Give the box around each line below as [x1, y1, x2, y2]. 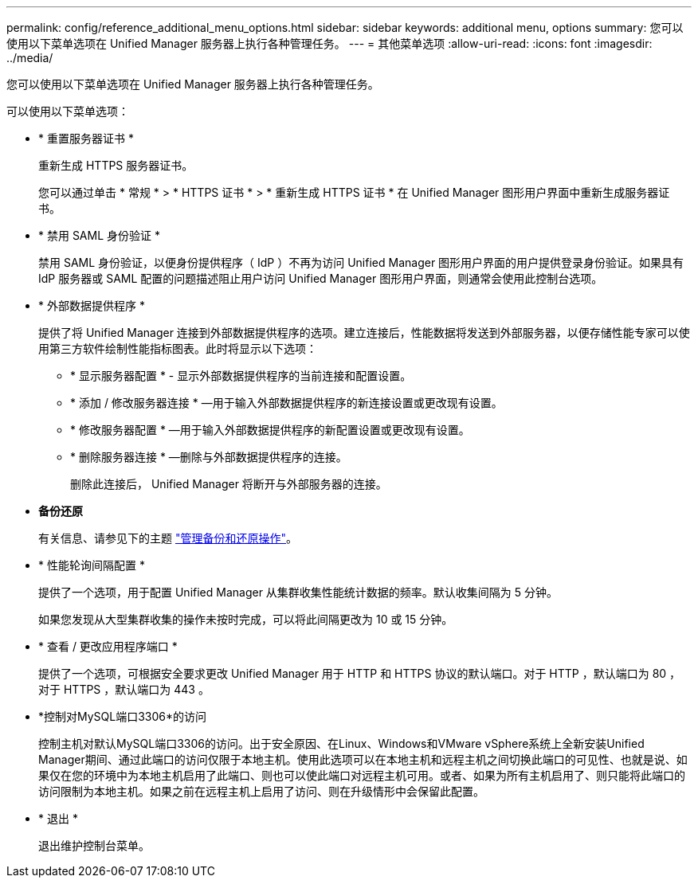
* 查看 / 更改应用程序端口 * [38, 640, 178, 653]
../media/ [6, 51, 53, 65]
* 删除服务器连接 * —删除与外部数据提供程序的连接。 [70, 450, 347, 464]
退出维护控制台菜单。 [38, 839, 150, 852]
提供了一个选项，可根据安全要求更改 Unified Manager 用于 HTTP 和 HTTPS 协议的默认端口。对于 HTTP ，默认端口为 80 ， [38, 667, 681, 680]
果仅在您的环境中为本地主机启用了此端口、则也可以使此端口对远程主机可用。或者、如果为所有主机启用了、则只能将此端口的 [38, 769, 685, 782]
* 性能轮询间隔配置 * [38, 558, 145, 572]
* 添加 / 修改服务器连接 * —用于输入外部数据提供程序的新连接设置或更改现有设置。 [70, 396, 503, 409]
